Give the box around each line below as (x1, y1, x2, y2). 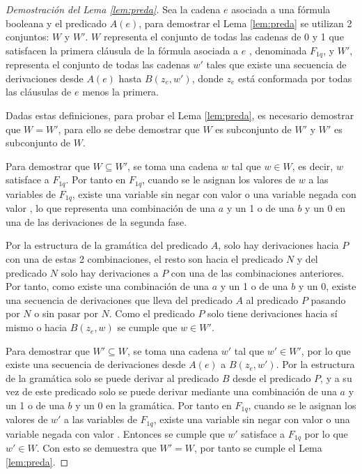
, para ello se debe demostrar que (58, 121, 200, 136)
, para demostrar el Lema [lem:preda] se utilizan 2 (139, 15, 352, 30)
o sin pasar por (34, 306, 98, 321)
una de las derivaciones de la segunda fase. (6, 214, 187, 229)
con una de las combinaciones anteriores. (171, 265, 345, 280)
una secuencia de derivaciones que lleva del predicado (6, 292, 233, 307)
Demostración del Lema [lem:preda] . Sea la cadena (6, 2, 221, 16)
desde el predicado (233, 370, 311, 385)
